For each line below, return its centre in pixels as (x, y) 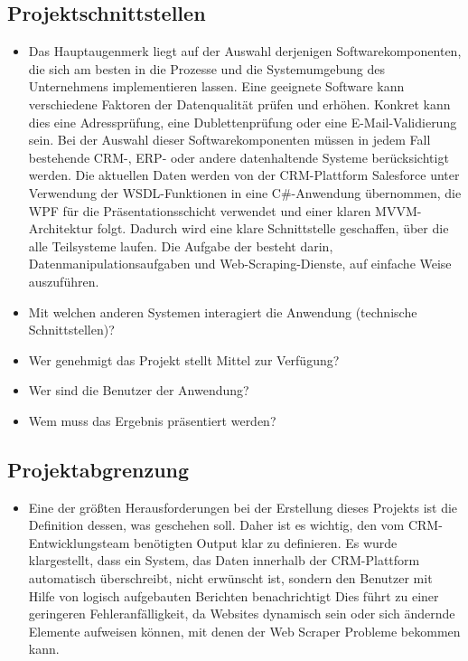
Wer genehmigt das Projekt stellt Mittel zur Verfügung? (184, 359)
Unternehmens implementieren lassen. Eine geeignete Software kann (216, 86)
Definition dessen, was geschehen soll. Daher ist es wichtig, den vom (216, 525)
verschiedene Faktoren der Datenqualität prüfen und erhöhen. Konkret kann (239, 104)
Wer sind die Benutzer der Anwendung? (139, 390)
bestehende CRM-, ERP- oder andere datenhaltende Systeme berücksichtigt (239, 157)
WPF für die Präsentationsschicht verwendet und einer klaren (200, 210)
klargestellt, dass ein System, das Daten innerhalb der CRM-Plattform (224, 560)
